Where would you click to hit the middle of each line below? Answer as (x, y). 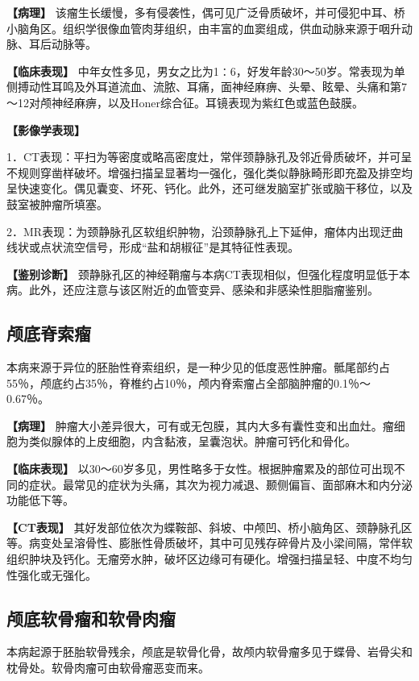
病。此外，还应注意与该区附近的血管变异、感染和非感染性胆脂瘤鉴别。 (193, 290)
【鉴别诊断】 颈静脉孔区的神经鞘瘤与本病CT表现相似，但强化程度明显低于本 (208, 274)
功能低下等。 (40, 500)
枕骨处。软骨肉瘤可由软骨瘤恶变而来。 (108, 668)
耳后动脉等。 (62, 44)
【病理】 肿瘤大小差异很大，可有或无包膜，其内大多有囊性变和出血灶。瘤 (200, 425)
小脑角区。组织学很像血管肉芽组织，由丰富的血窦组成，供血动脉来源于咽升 (204, 28)
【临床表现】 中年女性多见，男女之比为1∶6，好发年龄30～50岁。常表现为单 (206, 71)
